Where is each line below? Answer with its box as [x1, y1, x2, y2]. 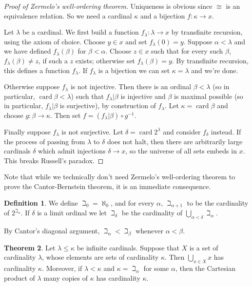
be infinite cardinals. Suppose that [77, 242, 179, 252]
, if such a [38, 55, 68, 65]
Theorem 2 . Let [4, 242, 56, 252]
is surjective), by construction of [59, 100, 156, 111]
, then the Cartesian [175, 263, 235, 273]
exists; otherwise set [75, 55, 135, 65]
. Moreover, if [42, 263, 82, 273]
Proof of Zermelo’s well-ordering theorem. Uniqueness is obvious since [4, 1, 213, 11]
